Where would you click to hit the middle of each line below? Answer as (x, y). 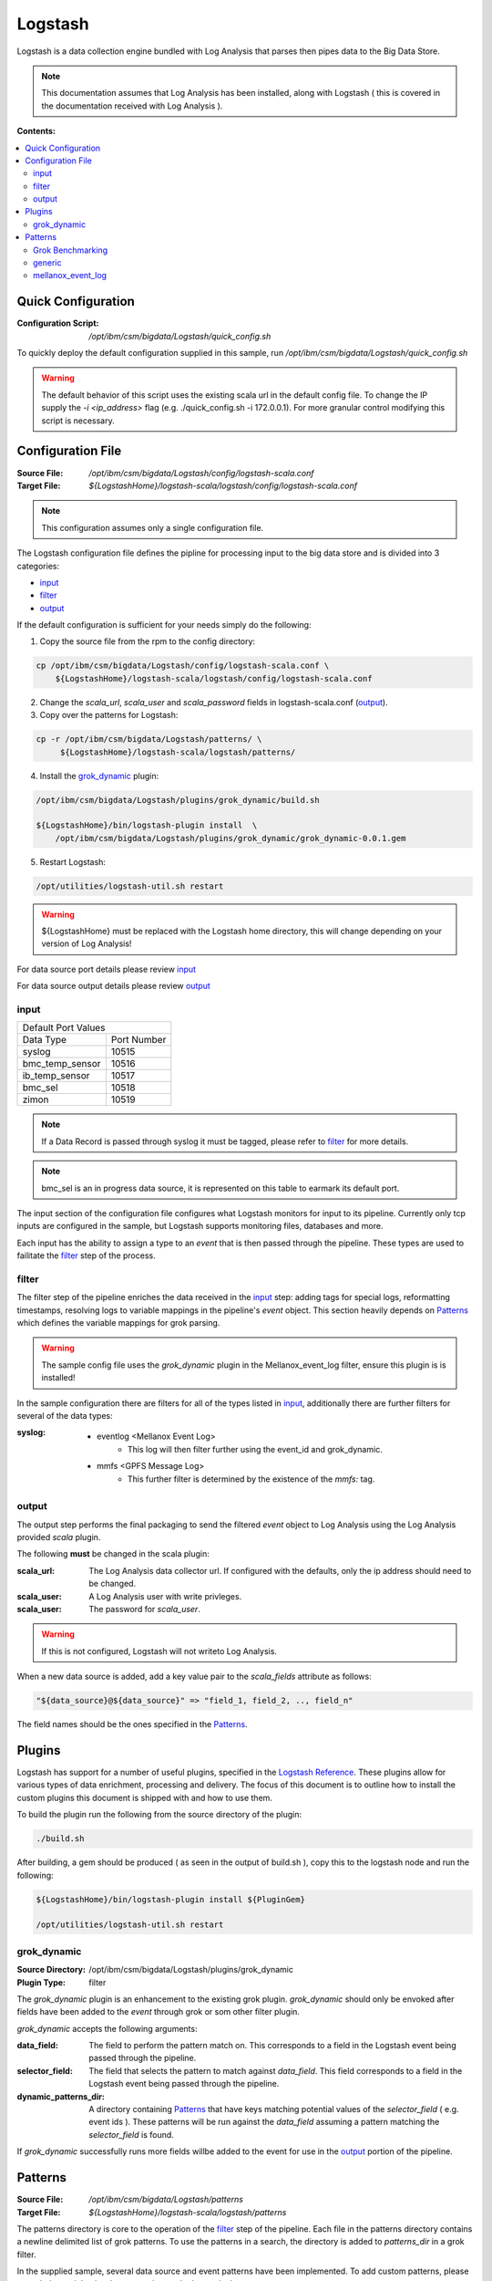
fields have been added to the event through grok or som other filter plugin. (159, 2012)
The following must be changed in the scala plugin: (113, 1554)
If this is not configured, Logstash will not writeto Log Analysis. (159, 1651)
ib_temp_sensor (56, 1076)
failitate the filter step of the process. (86, 1255)
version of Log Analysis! (87, 943)
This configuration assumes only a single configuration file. (153, 527)
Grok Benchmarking (71, 250)
